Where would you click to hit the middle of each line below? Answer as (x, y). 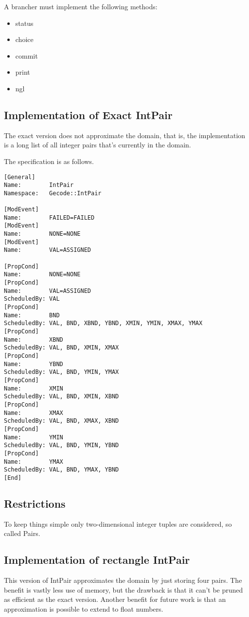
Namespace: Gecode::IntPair (53, 193)
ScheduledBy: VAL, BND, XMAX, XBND (62, 421)
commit (27, 55)
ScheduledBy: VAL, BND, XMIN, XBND (62, 397)
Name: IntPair (39, 185)
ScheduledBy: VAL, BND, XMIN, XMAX (62, 348)
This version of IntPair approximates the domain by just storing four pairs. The (123, 580)
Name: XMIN (34, 388)
